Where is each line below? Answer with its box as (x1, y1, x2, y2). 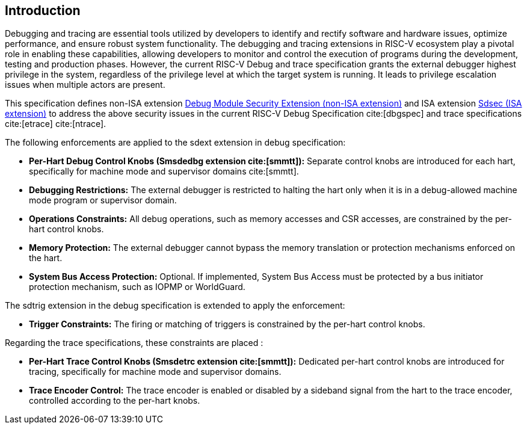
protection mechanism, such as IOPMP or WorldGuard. (29, 282, 245, 292)
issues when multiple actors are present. (5, 79, 165, 90)
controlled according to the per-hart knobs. (29, 395, 200, 406)
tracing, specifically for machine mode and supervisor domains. (29, 366, 282, 377)
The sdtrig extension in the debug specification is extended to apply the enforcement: (5, 300, 345, 311)
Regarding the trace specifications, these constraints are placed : (5, 338, 263, 348)
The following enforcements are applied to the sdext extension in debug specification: (5, 137, 346, 148)
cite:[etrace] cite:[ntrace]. (5, 119, 106, 129)
